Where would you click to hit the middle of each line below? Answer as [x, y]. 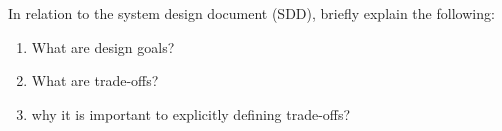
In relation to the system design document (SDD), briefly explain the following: [251, 13]
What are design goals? [103, 46]
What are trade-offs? [95, 80]
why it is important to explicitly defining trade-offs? [191, 113]
